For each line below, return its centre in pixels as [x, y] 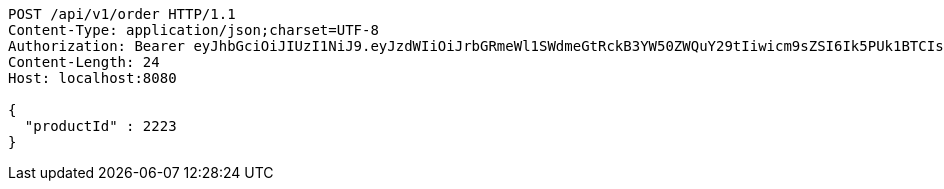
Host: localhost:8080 [92, 78]
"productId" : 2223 [100, 126]
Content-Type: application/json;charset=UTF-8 [193, 30]
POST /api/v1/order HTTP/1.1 [122, 14]
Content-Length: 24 [84, 62]
